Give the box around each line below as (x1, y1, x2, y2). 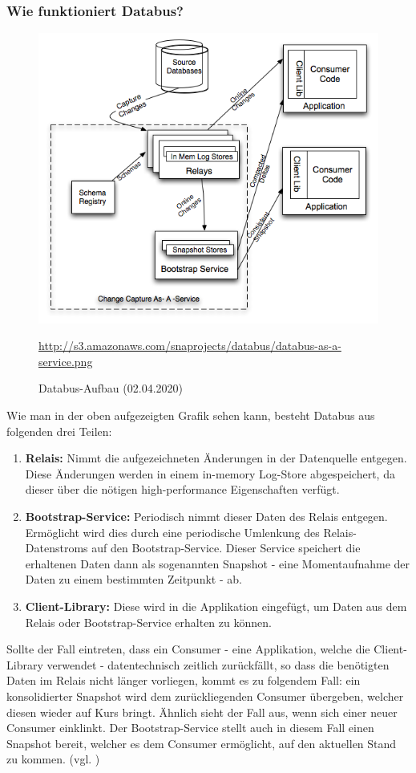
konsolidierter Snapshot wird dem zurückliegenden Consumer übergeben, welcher (6, 687, 404, 704)
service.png (38, 352, 93, 369)
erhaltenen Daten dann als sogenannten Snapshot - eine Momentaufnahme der (25, 555, 410, 572)
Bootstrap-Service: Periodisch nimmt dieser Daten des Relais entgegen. (25, 508, 388, 525)
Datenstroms (25, 539, 88, 556)
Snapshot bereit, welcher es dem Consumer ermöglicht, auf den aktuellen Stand (6, 734, 397, 751)
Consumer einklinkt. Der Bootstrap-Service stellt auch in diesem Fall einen (6, 719, 374, 736)
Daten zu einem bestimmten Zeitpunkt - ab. (25, 571, 242, 588)
